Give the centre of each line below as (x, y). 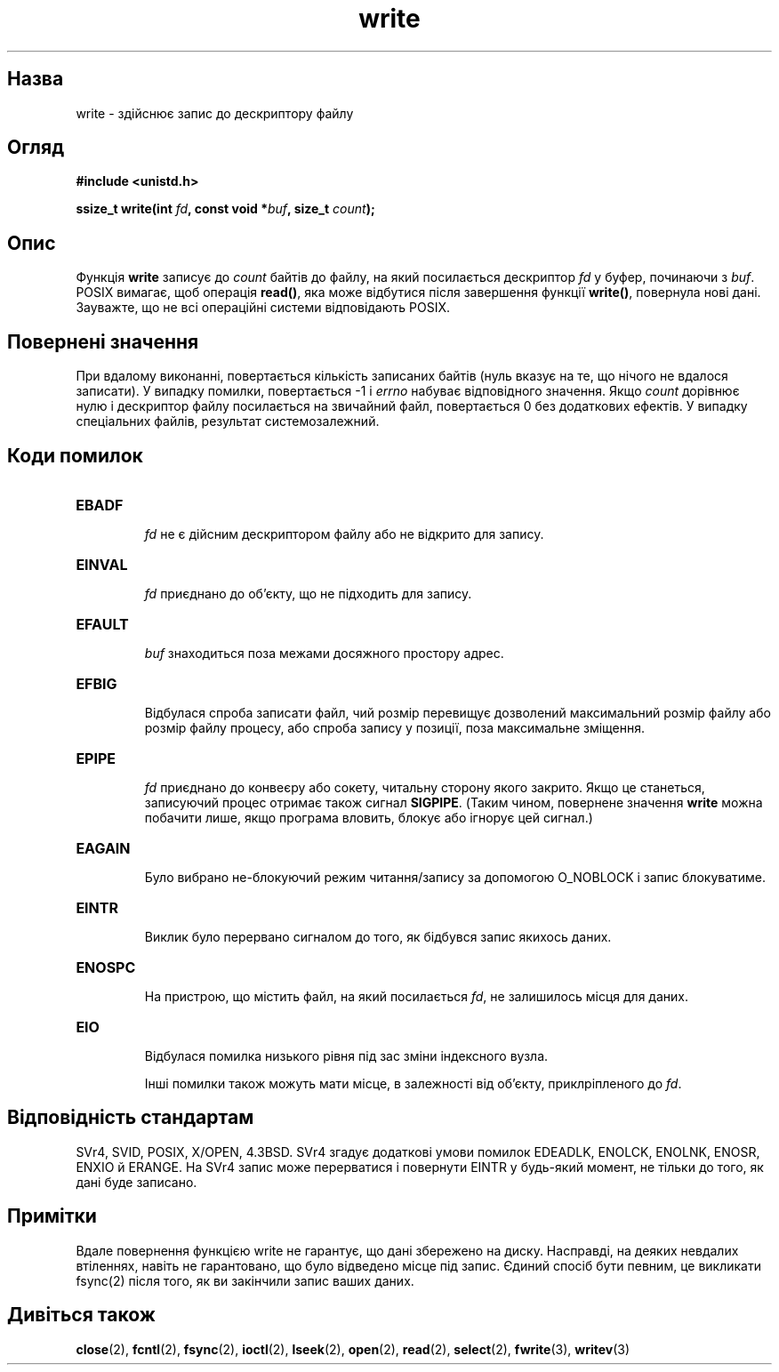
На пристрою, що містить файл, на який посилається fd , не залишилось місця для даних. (416, 996)
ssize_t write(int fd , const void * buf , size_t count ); (225, 209)
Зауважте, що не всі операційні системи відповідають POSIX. (263, 308)
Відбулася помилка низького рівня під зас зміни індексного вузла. (346, 1055)
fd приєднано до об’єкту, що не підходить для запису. (308, 593)
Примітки (52, 1216)
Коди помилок (75, 455)
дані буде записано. (137, 1182)
